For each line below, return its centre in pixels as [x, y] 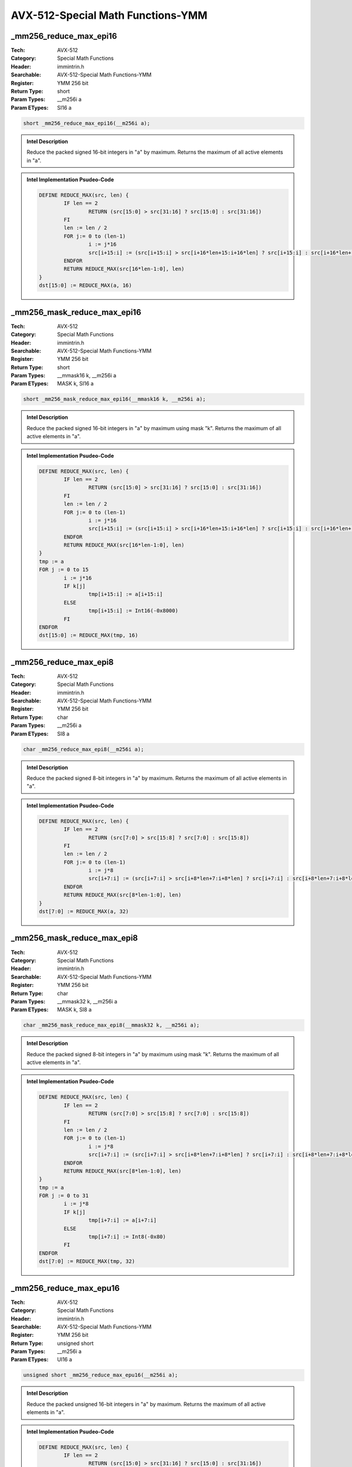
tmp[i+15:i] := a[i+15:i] [126, 594]
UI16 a [65, 1360]
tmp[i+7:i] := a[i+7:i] [122, 1220]
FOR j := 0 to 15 [64, 570]
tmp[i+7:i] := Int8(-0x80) [127, 1237]
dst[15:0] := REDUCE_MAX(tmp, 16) [89, 636]
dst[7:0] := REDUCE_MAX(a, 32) [84, 912]
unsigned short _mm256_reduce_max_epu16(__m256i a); [101, 1375]
